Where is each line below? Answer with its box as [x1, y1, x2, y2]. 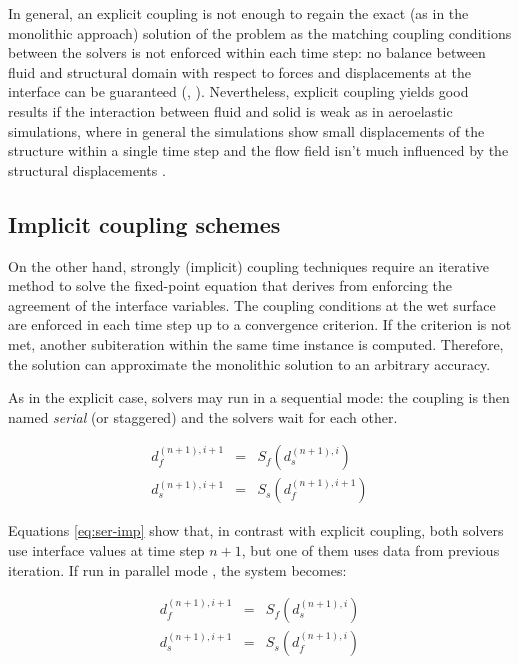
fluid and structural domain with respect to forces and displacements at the [8, 61, 471, 82]
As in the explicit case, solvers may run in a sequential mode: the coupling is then [8, 387, 510, 408]
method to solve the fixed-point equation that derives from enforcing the [8, 275, 453, 296]
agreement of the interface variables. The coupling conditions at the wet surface [8, 294, 496, 315]
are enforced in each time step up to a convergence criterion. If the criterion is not [8, 314, 512, 335]
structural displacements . [8, 159, 166, 180]
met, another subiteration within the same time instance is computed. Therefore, [8, 333, 504, 354]
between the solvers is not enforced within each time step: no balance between [8, 42, 486, 63]
